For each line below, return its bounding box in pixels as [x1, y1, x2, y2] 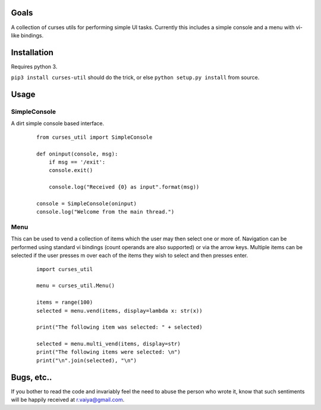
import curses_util [36, 266, 93, 272]
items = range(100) [36, 299, 93, 306]
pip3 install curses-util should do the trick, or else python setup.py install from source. [11, 74, 260, 81]
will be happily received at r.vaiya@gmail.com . [11, 396, 125, 403]
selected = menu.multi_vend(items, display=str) [36, 341, 181, 347]
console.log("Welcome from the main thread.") [36, 208, 175, 215]
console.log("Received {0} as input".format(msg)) [48, 184, 200, 190]
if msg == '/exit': [48, 158, 106, 166]
